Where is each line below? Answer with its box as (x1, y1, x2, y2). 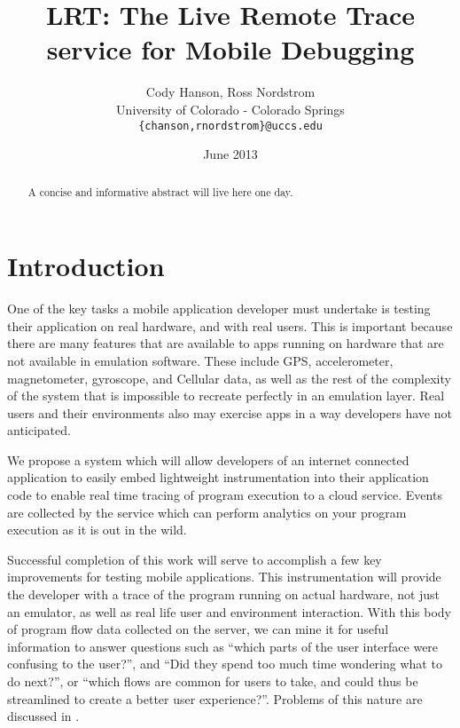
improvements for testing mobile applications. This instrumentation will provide (7, 567, 441, 586)
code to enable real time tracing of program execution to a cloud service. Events (7, 486, 442, 504)
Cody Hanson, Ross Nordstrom (145, 83, 316, 101)
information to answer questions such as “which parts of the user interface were (7, 637, 439, 655)
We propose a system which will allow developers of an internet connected (7, 450, 409, 469)
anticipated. (7, 421, 71, 439)
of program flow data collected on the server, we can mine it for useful (7, 620, 389, 638)
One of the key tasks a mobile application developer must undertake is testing (7, 299, 431, 318)
